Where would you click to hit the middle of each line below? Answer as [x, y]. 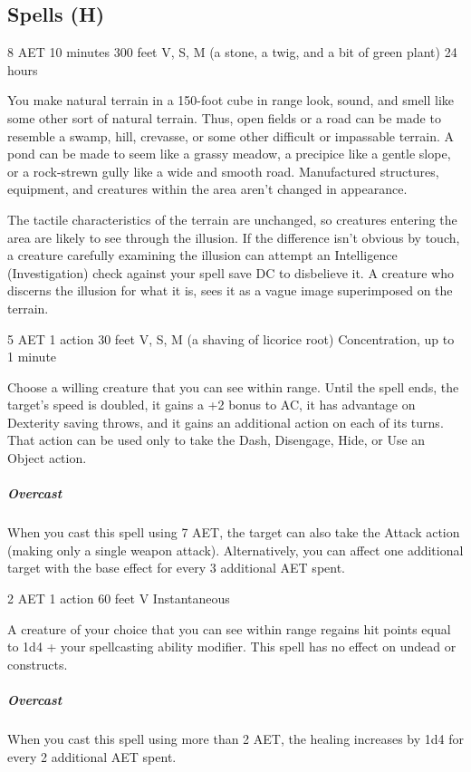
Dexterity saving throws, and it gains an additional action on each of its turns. [226, 422]
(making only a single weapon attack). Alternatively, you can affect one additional [235, 550]
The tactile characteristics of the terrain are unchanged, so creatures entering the [232, 219]
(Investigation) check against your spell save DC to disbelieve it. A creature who [231, 272]
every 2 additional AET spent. [92, 756]
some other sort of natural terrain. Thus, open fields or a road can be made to [224, 117]
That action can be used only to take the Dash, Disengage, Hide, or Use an [216, 440]
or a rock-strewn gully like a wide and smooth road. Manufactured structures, [223, 171]
